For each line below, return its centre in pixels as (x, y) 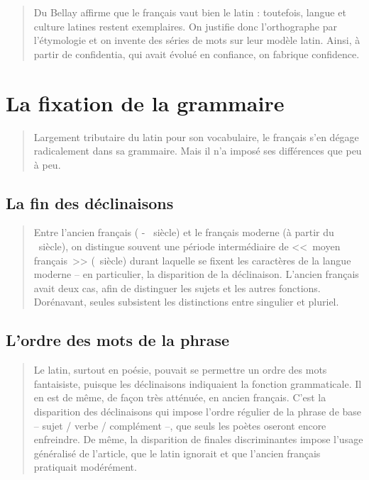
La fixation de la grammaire (145, 102)
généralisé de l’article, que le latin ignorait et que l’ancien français (177, 453)
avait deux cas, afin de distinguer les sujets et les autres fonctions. (177, 288)
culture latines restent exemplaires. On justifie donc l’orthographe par (185, 26)
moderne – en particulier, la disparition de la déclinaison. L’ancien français (196, 274)
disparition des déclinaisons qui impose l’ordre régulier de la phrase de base (198, 412)
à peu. (47, 164)
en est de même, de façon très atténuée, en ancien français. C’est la (180, 397)
